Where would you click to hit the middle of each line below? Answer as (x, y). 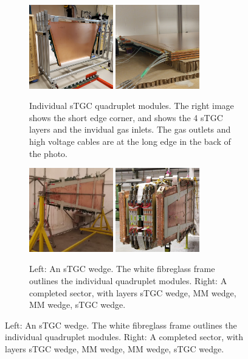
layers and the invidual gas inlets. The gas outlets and (130, 129)
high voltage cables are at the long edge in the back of (130, 141)
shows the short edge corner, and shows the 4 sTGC (126, 117)
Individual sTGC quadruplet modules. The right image (132, 106)
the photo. (49, 153)
